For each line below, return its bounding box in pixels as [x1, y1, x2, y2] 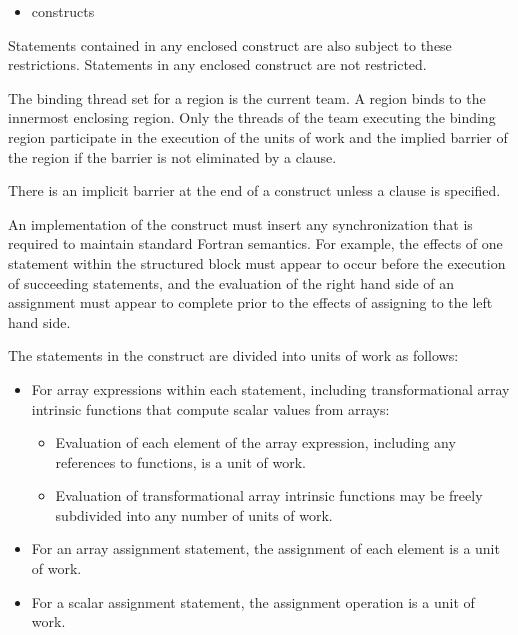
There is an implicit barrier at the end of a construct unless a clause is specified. [8, 180, 501, 201]
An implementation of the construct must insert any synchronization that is [8, 213, 473, 234]
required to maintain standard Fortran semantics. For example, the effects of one [8, 233, 503, 254]
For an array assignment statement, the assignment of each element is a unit [31, 538, 500, 559]
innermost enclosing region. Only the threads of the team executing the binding [8, 107, 496, 128]
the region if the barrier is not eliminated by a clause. [8, 146, 337, 167]
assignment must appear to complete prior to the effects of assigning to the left [8, 292, 493, 313]
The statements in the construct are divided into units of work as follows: [8, 345, 459, 366]
